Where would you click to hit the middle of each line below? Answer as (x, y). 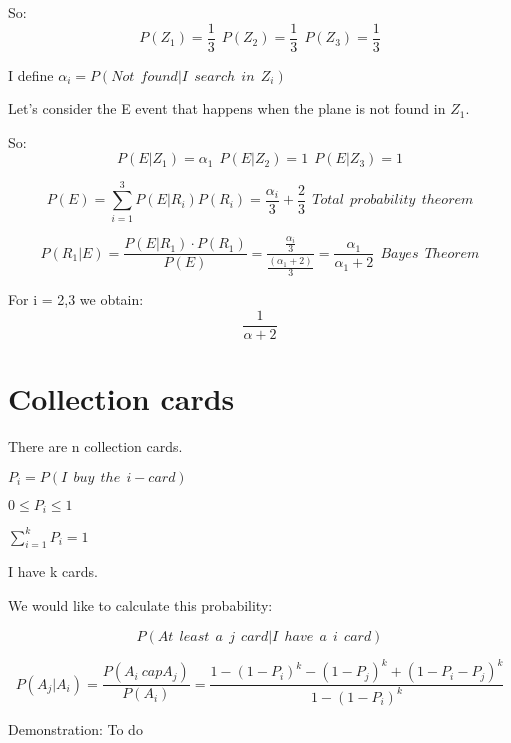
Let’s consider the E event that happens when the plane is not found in (227, 108)
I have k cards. (53, 571)
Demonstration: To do (75, 728)
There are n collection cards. (95, 446)
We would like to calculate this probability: (140, 605)
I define (31, 74)
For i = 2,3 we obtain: (76, 299)
